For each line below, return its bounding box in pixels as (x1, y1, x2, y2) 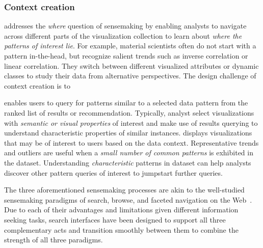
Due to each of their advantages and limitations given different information (4, 204, 239, 215)
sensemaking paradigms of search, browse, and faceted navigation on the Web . (4, 194, 252, 205)
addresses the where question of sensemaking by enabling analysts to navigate (4, 20, 247, 31)
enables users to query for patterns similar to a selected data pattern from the (4, 97, 248, 108)
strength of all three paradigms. (4, 234, 103, 245)
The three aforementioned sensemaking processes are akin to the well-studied (4, 184, 245, 195)
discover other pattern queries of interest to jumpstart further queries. (4, 167, 223, 178)
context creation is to (4, 80, 70, 91)
